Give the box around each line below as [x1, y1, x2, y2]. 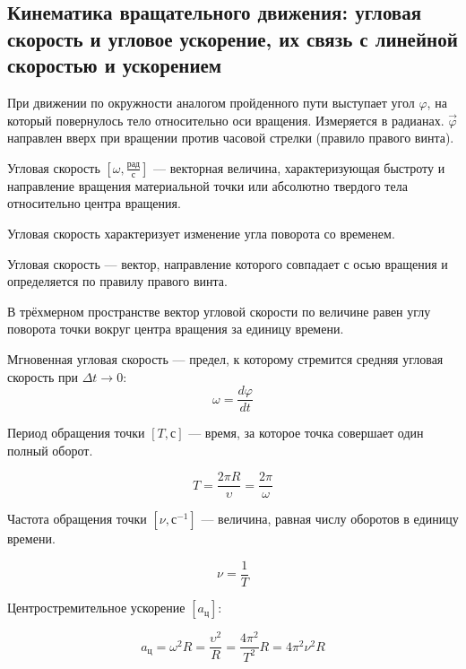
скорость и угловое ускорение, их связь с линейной [7, 24, 458, 52]
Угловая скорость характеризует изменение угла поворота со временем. [7, 223, 395, 242]
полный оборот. [7, 440, 93, 459]
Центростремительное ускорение [7, 598, 186, 617]
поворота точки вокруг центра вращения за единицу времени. [7, 319, 344, 338]
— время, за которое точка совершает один [188, 423, 424, 442]
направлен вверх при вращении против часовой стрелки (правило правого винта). [7, 128, 454, 147]
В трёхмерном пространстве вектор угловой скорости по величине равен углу [7, 301, 431, 320]
